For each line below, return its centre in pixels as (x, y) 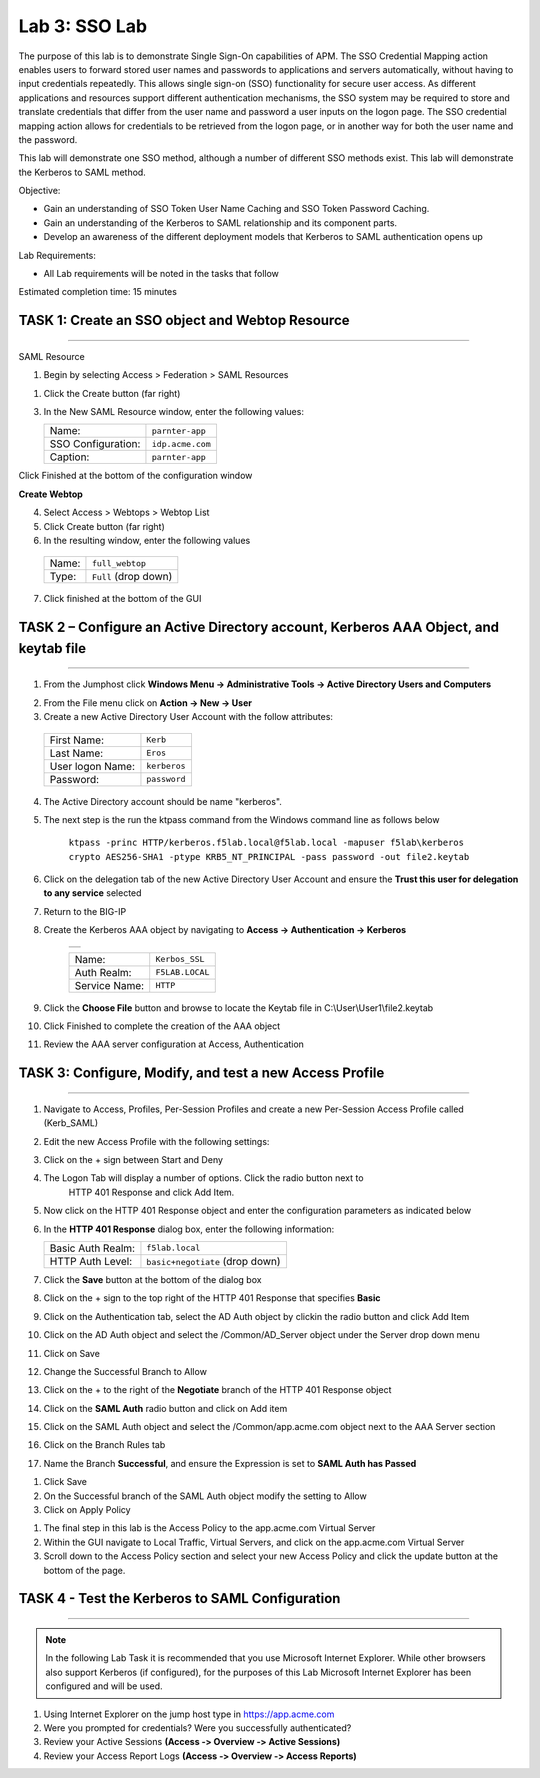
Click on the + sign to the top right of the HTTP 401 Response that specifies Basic (212, 1298)
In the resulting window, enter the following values (147, 540)
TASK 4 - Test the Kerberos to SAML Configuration (179, 1598)
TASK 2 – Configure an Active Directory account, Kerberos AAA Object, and (259, 627)
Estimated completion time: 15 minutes (97, 292)
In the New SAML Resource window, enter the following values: (174, 411)
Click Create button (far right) (104, 526)
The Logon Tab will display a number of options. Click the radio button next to (203, 1178)
